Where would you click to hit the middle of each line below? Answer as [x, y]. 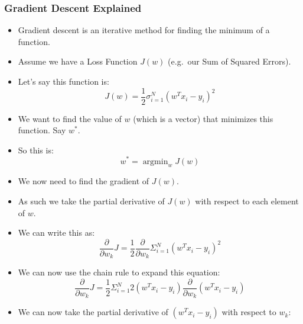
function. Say [42, 130]
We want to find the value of [70, 118]
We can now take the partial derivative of [93, 312]
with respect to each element [247, 201]
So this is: [36, 150]
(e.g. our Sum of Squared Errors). [229, 61]
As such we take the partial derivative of [91, 201]
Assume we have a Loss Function [78, 61]
